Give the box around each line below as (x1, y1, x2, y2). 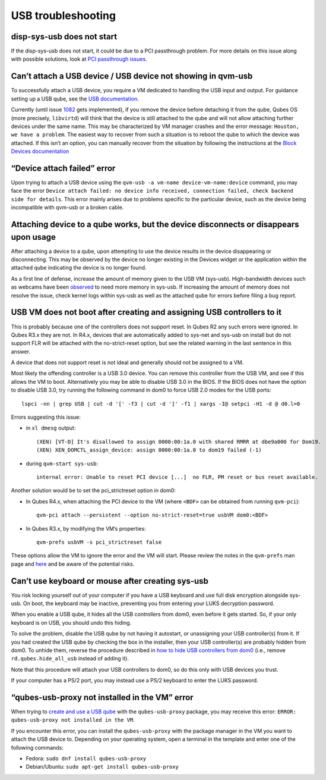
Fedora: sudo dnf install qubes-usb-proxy (26, 755, 147, 762)
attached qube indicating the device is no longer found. (11, 264, 147, 271)
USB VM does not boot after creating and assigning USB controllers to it (11, 307, 282, 318)
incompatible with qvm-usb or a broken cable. (11, 204, 124, 211)
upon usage (11, 232, 56, 242)
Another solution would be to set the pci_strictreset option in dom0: (11, 487, 176, 494)
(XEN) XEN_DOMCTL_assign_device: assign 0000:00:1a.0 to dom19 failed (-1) (36, 447, 262, 453)
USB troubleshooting (11, 9, 116, 22)
